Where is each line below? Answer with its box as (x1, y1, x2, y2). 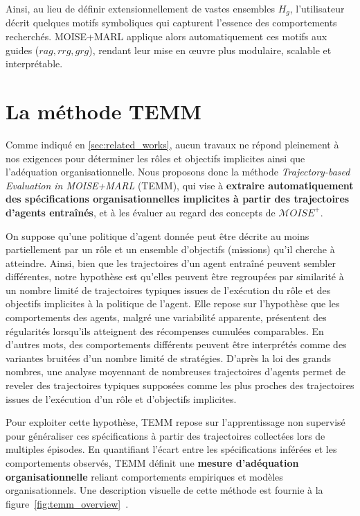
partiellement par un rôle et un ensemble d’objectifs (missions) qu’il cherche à (6, 242, 335, 257)
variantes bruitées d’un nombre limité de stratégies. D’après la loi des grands (6, 350, 331, 365)
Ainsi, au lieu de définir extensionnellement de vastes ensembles (6, 1, 275, 15)
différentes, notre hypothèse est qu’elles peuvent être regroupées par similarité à (6, 269, 344, 284)
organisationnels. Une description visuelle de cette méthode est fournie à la (6, 483, 323, 497)
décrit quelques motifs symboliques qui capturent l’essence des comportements (6, 15, 337, 30)
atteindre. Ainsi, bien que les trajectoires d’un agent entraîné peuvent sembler (6, 255, 336, 270)
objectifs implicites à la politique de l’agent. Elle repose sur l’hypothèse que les (6, 296, 340, 311)
